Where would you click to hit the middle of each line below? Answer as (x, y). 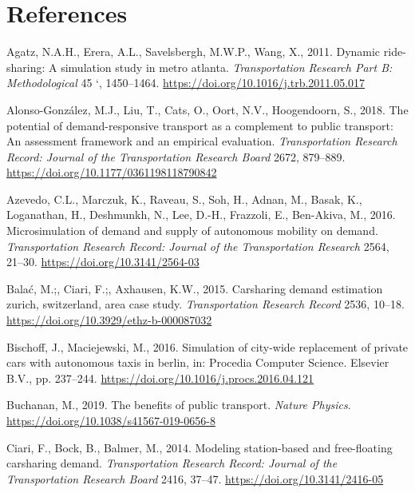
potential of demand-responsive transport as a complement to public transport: (200, 125)
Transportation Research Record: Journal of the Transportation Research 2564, (198, 246)
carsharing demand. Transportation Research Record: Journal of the (172, 463)
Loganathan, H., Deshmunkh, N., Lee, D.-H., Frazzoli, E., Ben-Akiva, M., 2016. (201, 215)
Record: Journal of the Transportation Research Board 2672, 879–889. (176, 156)
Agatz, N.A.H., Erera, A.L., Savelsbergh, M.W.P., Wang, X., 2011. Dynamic (194, 52)
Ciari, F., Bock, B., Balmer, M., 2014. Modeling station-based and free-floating (200, 447)
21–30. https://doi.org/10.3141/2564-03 (103, 262)
